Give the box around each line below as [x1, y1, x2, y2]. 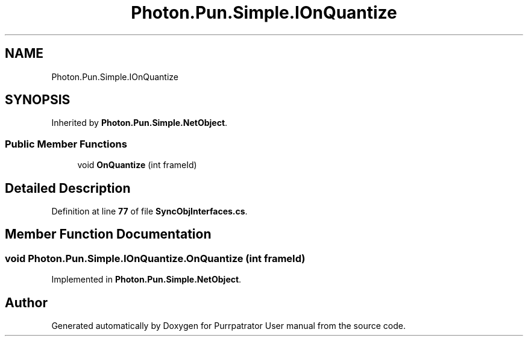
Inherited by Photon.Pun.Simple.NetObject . [51, 117, 228, 128]
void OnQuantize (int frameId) [77, 160, 197, 170]
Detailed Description [5, 180, 131, 196]
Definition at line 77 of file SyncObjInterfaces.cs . [51, 206, 248, 217]
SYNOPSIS [5, 92, 71, 108]
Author [5, 295, 48, 310]
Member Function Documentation [5, 227, 212, 242]
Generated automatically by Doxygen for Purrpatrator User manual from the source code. [51, 321, 406, 331]
